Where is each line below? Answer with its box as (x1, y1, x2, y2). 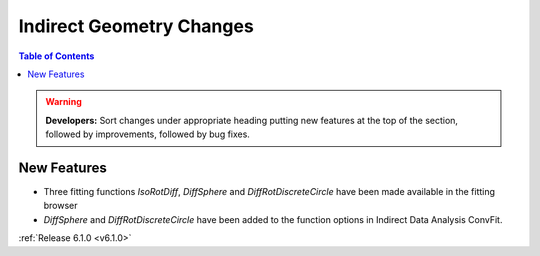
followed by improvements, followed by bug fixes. (45, 128, 250, 140)
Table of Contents (18, 50, 95, 62)
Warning (45, 96, 82, 108)
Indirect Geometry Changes (18, 15, 254, 37)
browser (43, 200, 79, 212)
